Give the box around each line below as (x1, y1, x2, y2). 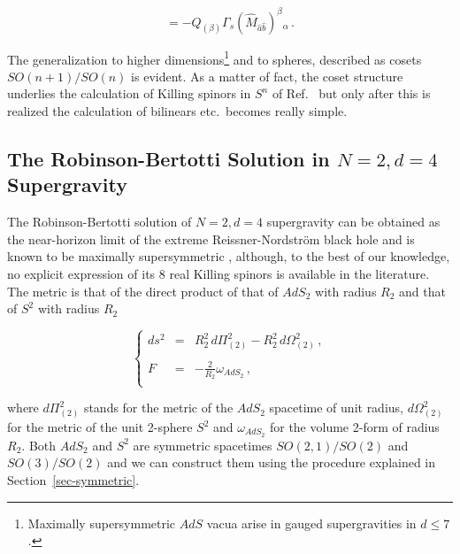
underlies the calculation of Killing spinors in (7, 84, 251, 103)
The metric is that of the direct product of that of (7, 281, 279, 300)
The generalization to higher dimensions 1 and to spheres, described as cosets (7, 47, 422, 68)
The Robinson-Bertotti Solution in (7, 144, 330, 172)
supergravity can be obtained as (266, 212, 441, 231)
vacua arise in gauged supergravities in (206, 513, 417, 532)
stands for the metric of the (83, 398, 234, 417)
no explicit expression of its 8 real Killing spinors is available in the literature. (7, 264, 430, 282)
